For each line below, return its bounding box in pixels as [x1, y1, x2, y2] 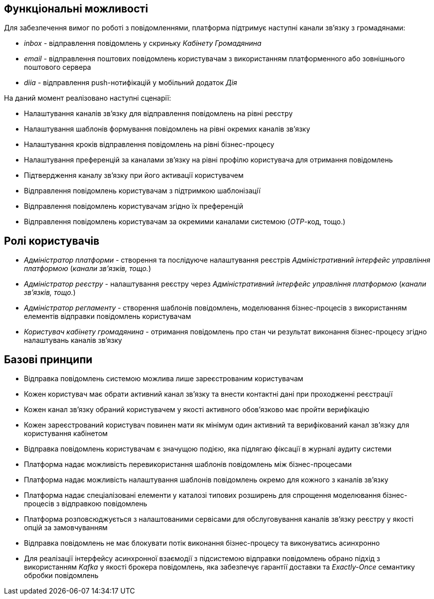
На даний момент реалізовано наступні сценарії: [4, 94, 171, 103]
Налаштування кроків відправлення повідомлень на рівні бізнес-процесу [24, 140, 275, 149]
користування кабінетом [24, 429, 108, 438]
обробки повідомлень [24, 571, 99, 580]
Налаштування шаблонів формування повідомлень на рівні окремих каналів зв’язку [24, 125, 310, 134]
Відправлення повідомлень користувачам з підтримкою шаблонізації [24, 186, 261, 195]
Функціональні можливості [4, 2, 148, 15]
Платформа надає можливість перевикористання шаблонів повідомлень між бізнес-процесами [24, 460, 352, 469]
